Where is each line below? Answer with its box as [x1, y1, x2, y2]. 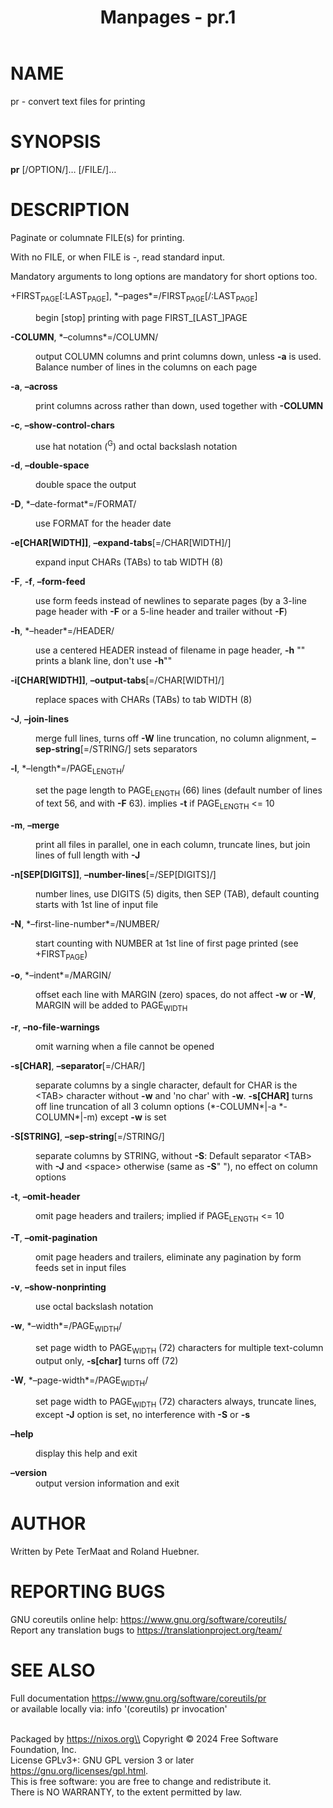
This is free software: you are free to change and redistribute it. [10, 1776, 272, 1788]
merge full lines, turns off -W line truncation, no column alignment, [35, 732, 310, 745]
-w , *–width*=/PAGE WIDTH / [10, 1320, 123, 1334]
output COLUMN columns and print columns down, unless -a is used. [35, 350, 322, 362]
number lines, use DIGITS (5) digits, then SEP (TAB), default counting [35, 887, 320, 900]
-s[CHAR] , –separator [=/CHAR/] [10, 1060, 146, 1072]
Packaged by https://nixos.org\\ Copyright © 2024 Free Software [10, 1733, 279, 1745]
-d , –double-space [10, 459, 90, 471]
